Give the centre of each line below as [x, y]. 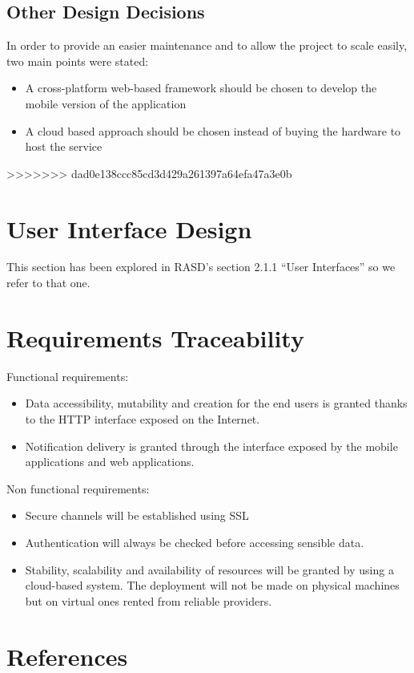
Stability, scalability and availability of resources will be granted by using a [209, 569]
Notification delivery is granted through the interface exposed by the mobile [211, 446]
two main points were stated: [78, 61]
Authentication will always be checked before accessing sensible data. [195, 542]
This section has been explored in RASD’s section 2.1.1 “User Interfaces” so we [201, 267]
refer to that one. [48, 283]
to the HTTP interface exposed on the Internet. [143, 418]
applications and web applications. [110, 462]
